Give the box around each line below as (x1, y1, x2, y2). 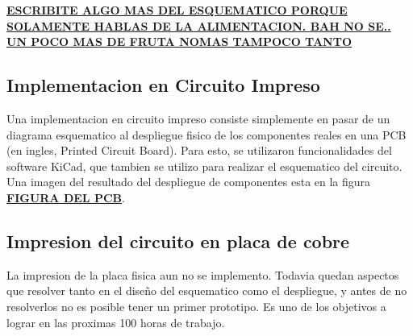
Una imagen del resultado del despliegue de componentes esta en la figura (6, 173, 371, 190)
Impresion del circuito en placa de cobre (6, 228, 350, 253)
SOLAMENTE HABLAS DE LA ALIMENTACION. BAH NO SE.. (6, 17, 391, 34)
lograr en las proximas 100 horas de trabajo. (6, 313, 225, 330)
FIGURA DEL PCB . (6, 189, 125, 205)
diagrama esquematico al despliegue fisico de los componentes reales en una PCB (6, 126, 407, 143)
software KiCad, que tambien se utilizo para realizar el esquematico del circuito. (6, 157, 403, 174)
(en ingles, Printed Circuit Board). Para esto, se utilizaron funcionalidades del (6, 142, 392, 159)
